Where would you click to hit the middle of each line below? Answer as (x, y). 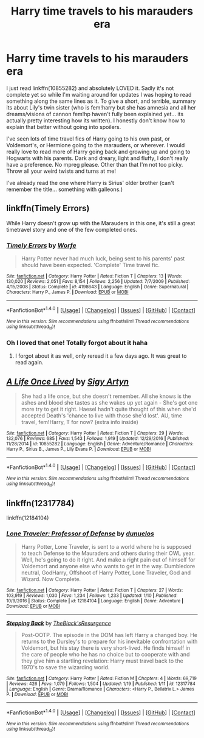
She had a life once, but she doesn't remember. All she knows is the (106, 396)
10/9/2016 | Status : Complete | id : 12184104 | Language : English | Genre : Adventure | (95, 601)
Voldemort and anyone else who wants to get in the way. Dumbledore (108, 566)
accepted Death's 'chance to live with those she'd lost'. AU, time (101, 416)
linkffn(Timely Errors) (48, 208)
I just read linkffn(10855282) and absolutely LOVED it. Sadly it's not (90, 88)
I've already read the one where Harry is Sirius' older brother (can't (90, 183)
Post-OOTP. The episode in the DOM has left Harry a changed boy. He (109, 635)
